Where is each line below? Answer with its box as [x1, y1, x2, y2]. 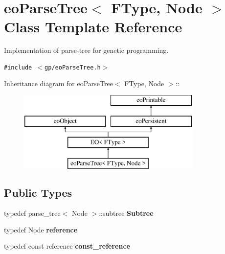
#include [4, 64, 32, 71]
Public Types [4, 185, 72, 200]
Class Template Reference [4, 17, 182, 37]
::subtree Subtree [99, 208, 154, 218]
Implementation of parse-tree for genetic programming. [4, 45, 169, 55]
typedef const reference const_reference [4, 241, 130, 251]
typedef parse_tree [4, 208, 61, 218]
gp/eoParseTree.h [45, 64, 101, 71]
